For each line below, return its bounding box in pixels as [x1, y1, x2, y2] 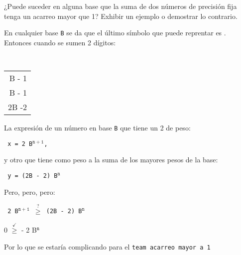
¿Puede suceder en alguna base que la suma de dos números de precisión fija [4, 1, 237, 11]
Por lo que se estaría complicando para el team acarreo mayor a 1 [4, 242, 211, 252]
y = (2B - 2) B [7, 172, 58, 180]
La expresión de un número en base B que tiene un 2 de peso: [4, 123, 191, 133]
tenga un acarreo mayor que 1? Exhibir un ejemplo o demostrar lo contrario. [4, 10, 238, 21]
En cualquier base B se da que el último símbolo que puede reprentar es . [4, 27, 226, 38]
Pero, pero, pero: [4, 186, 55, 197]
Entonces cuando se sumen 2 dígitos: [4, 37, 116, 47]
